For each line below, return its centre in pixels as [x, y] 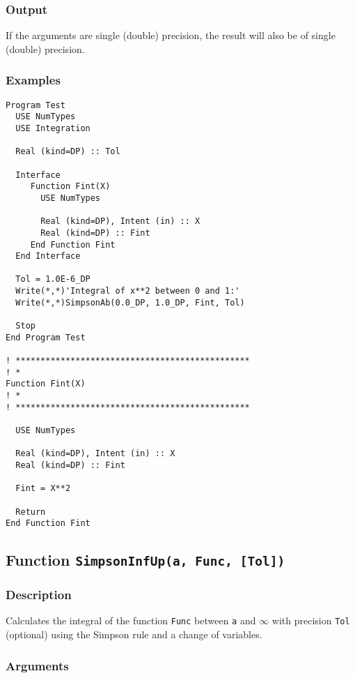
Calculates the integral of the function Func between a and [131, 620]
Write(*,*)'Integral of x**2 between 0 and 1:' [128, 291]
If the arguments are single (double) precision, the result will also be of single [171, 35]
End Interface [48, 256]
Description [39, 595]
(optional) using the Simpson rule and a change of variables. [134, 634]
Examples [33, 80]
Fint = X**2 [43, 489]
